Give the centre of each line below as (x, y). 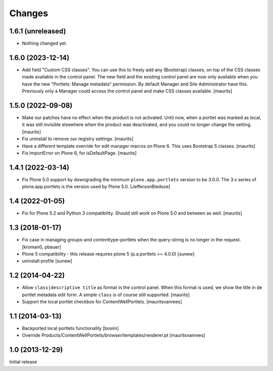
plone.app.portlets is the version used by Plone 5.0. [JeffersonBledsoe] (96, 187)
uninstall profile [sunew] (47, 261)
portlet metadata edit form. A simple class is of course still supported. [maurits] (106, 295)
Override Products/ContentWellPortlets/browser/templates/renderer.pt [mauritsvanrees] (113, 335)
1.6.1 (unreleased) (38, 31)
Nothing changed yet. (45, 44)
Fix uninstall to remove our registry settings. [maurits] (78, 139)
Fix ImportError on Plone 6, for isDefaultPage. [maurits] (79, 153)
